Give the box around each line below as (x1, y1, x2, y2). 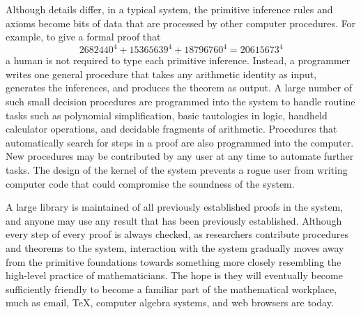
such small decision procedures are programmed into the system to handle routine (6, 94, 355, 109)
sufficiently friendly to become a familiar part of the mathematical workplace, (6, 281, 337, 296)
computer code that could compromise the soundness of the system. (6, 176, 295, 190)
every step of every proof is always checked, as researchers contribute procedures (6, 227, 348, 241)
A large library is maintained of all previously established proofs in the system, (6, 200, 344, 214)
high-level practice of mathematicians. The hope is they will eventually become (6, 268, 343, 283)
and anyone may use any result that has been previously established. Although (6, 213, 342, 227)
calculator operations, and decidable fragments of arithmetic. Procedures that (6, 121, 337, 136)
